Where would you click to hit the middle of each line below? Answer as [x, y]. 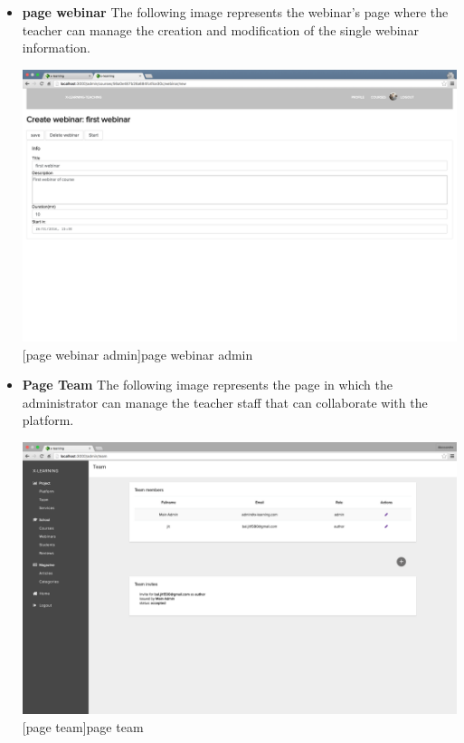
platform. [48, 420]
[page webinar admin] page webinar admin [137, 354]
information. [56, 48]
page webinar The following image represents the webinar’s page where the [235, 12]
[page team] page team [83, 726]
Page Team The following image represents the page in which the [207, 385]
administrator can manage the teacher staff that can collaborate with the [225, 402]
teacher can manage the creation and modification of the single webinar [220, 29]
